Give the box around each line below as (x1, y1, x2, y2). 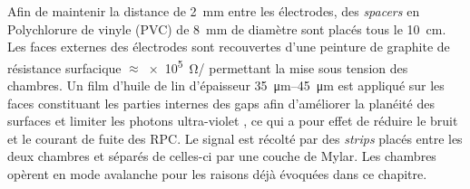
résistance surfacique (7, 58, 122, 77)
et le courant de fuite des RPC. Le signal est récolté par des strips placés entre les (7, 128, 463, 147)
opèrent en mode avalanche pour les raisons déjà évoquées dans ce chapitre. (7, 165, 427, 183)
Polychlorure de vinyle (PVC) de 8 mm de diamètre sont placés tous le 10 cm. (7, 19, 446, 38)
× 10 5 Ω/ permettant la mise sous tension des (148, 55, 408, 77)
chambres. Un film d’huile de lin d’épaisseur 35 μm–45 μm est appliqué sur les (7, 76, 445, 95)
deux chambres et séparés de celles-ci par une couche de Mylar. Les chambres (7, 146, 436, 165)
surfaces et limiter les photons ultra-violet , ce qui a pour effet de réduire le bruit (7, 111, 458, 130)
